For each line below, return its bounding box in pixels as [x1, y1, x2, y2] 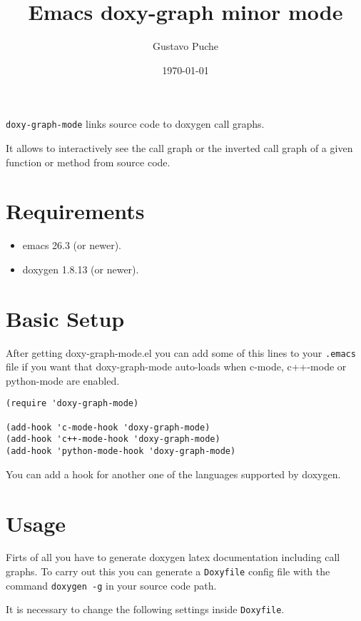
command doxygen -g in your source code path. [6, 577, 217, 592]
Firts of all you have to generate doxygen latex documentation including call [6, 550, 340, 565]
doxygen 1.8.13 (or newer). [22, 261, 139, 276]
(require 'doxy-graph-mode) [6, 398, 139, 409]
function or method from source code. [6, 154, 171, 169]
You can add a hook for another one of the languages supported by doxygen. [6, 466, 341, 481]
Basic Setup [6, 303, 125, 333]
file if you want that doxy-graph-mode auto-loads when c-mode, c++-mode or [6, 359, 347, 374]
